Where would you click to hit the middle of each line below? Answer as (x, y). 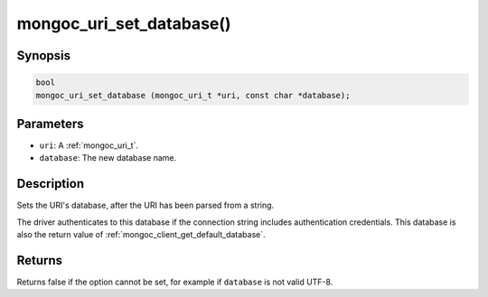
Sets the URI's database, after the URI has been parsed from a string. (145, 205)
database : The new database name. (108, 158)
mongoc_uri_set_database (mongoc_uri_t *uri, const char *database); (193, 95)
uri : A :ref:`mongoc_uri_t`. (89, 145)
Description (51, 184)
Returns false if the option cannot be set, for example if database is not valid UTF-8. (175, 282)
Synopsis (44, 56)
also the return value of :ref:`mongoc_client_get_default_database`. (141, 235)
